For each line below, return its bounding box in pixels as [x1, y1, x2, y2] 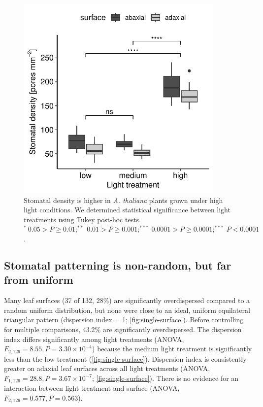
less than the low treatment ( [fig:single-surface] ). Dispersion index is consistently [4, 353, 247, 364]
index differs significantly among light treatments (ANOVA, [4, 334, 184, 344]
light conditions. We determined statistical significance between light [24, 204, 230, 215]
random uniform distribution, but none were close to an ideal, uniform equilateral [4, 305, 250, 315]
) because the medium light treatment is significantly [92, 343, 252, 354]
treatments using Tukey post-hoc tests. [24, 214, 141, 224]
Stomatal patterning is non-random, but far [4, 257, 231, 272]
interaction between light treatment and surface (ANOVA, [4, 383, 180, 393]
